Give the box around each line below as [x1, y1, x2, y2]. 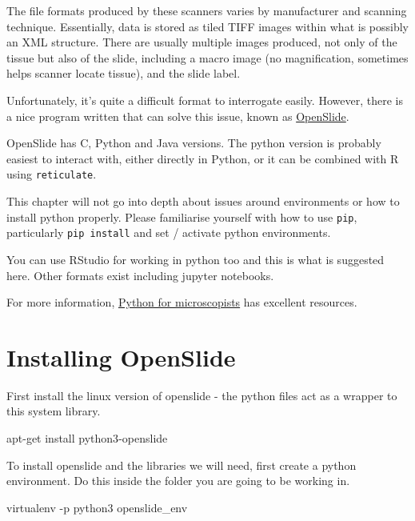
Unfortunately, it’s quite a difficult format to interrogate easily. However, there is [6, 91, 403, 108]
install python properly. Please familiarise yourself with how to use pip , [6, 208, 357, 225]
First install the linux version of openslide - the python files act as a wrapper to [6, 387, 397, 403]
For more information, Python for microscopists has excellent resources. [6, 294, 357, 311]
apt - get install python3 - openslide [6, 430, 168, 446]
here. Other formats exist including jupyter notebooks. [6, 267, 274, 283]
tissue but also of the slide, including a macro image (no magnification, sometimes [6, 49, 409, 66]
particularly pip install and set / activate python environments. [6, 224, 331, 241]
